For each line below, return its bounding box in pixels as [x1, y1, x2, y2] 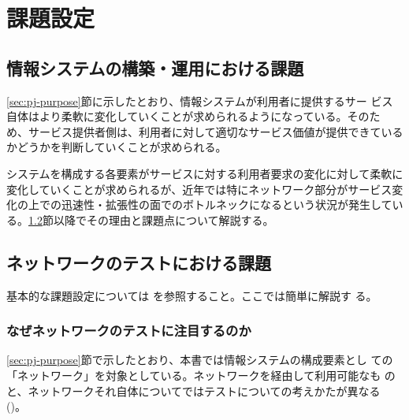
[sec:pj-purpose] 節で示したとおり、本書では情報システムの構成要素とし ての [6, 351, 393, 368]
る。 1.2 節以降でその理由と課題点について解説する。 [6, 211, 274, 228]
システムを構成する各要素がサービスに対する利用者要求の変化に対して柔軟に [6, 165, 403, 181]
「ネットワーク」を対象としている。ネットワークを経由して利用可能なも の [6, 366, 396, 383]
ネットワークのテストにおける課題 [6, 250, 271, 274]
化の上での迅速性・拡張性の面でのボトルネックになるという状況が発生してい [6, 196, 403, 213]
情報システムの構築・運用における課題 [6, 55, 304, 80]
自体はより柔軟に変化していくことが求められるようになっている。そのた [6, 108, 381, 125]
